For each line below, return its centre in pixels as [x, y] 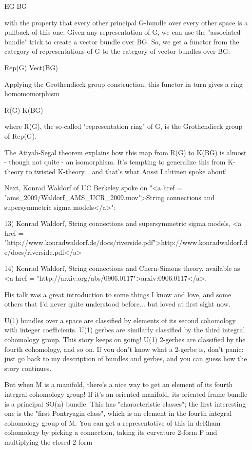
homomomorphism [32, 93]
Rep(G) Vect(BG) [31, 67]
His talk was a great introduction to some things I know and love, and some [118, 294]
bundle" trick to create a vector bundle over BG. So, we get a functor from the [122, 41]
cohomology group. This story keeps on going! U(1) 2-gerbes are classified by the [125, 339]
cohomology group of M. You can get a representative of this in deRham [113, 422]
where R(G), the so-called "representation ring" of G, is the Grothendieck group [124, 126]
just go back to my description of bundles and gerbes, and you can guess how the [126, 358]
